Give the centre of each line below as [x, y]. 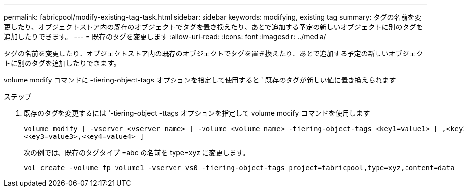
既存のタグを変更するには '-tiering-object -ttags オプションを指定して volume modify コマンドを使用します [197, 113]
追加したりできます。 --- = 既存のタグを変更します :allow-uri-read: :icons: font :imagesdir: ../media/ [165, 37]
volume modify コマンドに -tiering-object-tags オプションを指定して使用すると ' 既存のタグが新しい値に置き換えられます [200, 80]
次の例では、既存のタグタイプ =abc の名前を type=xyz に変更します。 [137, 152]
